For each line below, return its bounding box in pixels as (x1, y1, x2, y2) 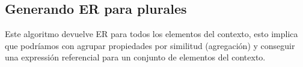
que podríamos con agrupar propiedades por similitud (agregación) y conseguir (5, 39, 295, 51)
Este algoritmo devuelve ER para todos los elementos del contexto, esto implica (5, 28, 298, 40)
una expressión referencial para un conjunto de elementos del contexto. (5, 51, 266, 63)
